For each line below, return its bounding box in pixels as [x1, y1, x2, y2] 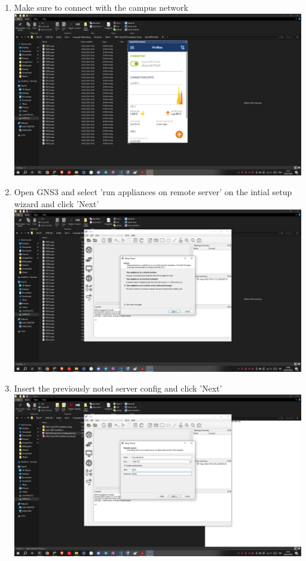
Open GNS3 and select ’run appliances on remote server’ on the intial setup [14, 186, 292, 198]
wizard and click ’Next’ [14, 197, 99, 210]
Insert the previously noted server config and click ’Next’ [14, 382, 222, 395]
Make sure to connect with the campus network [14, 1, 188, 13]
